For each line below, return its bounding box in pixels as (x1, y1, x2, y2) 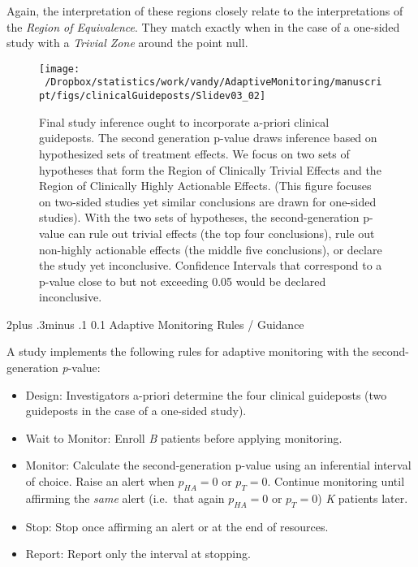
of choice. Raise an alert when (25, 473, 175, 490)
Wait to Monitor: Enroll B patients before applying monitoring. (25, 429, 343, 446)
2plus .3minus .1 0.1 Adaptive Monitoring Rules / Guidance (6, 315, 304, 332)
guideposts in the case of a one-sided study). (25, 402, 247, 419)
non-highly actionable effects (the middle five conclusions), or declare (39, 240, 382, 258)
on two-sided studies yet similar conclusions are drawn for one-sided (39, 193, 377, 210)
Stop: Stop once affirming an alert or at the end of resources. (25, 517, 329, 535)
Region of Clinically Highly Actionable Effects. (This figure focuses (39, 177, 372, 194)
